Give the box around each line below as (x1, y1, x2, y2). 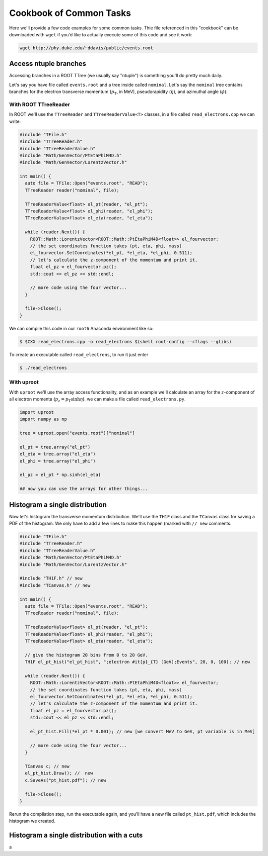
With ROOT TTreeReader (9, 101, 70, 108)
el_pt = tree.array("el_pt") (19, 444, 91, 450)
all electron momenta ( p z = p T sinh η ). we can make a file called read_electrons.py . (9, 396, 186, 403)
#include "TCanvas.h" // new (19, 582, 91, 588)
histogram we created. (9, 818, 56, 824)
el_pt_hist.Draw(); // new (25, 770, 93, 776)
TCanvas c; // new (25, 763, 69, 769)
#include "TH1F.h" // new (19, 575, 83, 581)
